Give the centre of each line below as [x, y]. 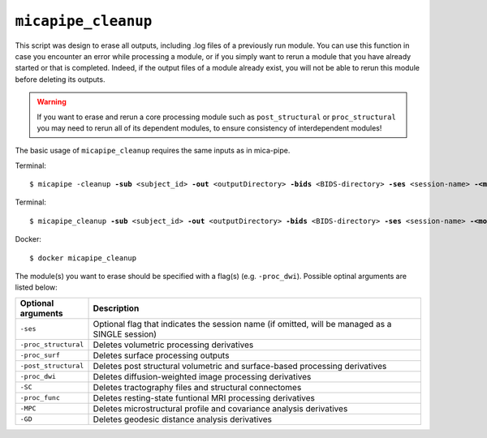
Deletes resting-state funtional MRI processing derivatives [204, 397]
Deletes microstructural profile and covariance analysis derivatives [220, 408]
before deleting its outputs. [60, 79]
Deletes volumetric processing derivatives [173, 345]
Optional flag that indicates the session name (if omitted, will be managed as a [242, 324]
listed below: [37, 287]
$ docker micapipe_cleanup [83, 258]
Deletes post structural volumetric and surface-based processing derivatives [240, 366]
